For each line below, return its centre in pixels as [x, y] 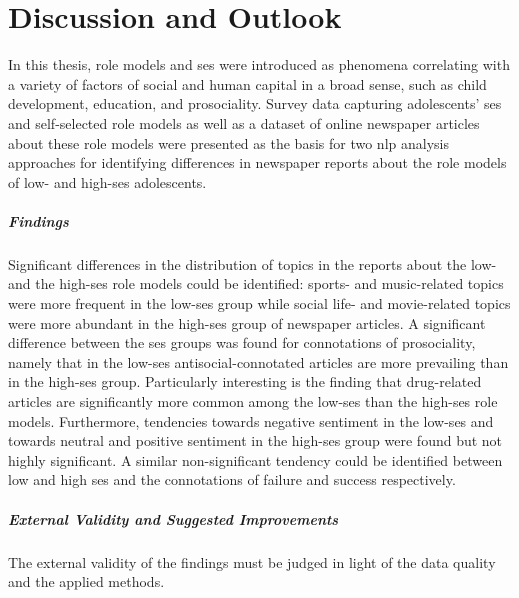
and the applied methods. [86, 581]
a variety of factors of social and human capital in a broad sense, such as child [247, 83]
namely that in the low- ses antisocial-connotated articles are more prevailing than [258, 361]
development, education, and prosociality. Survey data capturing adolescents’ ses [255, 103]
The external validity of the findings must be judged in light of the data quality [252, 561]
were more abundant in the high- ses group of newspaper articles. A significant [247, 322]
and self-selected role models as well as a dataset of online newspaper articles [244, 122]
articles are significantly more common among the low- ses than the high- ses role [253, 401]
